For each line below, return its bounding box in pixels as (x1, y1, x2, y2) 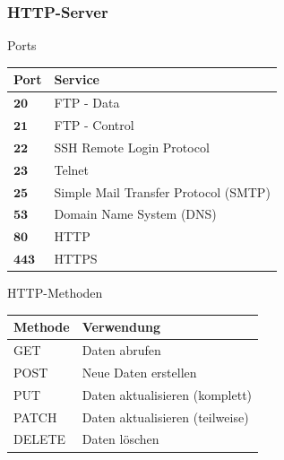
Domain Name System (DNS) (54, 204, 217, 223)
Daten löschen (82, 430, 159, 448)
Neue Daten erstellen (82, 362, 197, 381)
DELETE (13, 430, 66, 448)
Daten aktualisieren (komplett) (82, 385, 253, 404)
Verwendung (82, 317, 160, 336)
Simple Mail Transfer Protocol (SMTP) (54, 182, 271, 201)
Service (54, 70, 99, 89)
